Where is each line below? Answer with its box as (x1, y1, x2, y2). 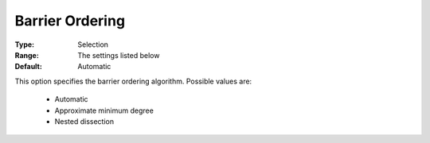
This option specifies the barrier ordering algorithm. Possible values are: (14, 76, 252, 86)
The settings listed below (77, 50, 160, 60)
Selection (77, 40, 109, 49)
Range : (14, 50, 39, 60)
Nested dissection (54, 116, 115, 126)
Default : (14, 62, 43, 71)
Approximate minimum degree (54, 106, 154, 115)
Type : (14, 40, 35, 49)
